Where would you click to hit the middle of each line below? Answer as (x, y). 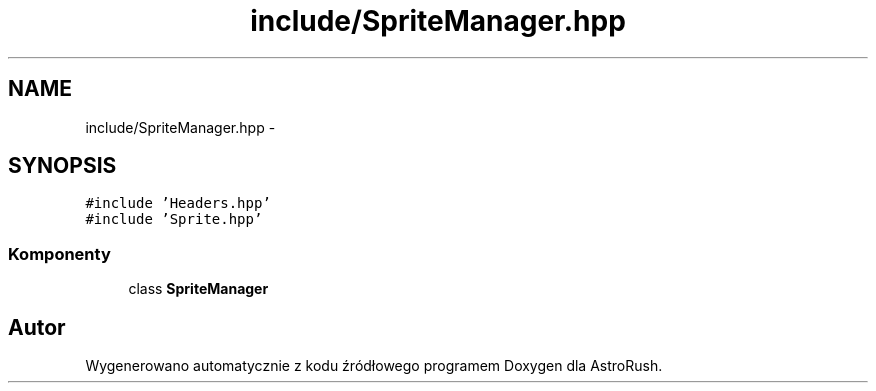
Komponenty (59, 253)
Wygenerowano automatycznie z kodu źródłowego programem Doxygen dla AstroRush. (374, 366)
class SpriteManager (198, 289)
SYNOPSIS (62, 166)
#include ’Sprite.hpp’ (174, 219)
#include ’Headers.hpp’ (178, 203)
